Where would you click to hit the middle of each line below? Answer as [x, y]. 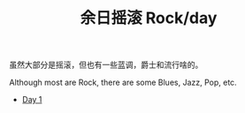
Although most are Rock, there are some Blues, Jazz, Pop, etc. [123, 83]
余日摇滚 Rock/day [149, 18]
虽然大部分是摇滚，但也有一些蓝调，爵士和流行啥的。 [106, 65]
